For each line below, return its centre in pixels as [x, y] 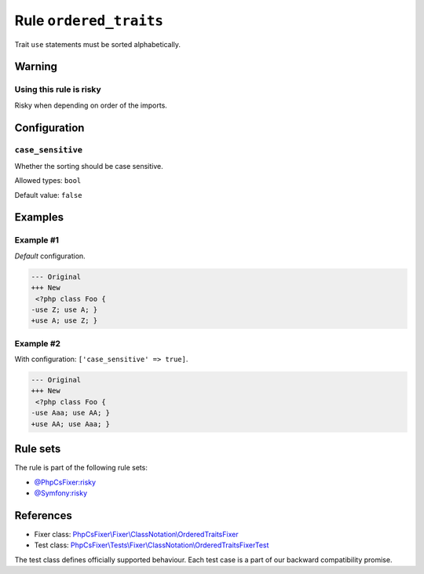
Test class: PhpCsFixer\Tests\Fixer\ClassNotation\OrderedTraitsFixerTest [152, 545]
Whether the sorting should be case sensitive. [89, 166]
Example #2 [38, 343]
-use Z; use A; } [64, 309]
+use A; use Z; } [64, 321]
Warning [36, 67]
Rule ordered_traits [89, 20]
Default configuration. [50, 256]
